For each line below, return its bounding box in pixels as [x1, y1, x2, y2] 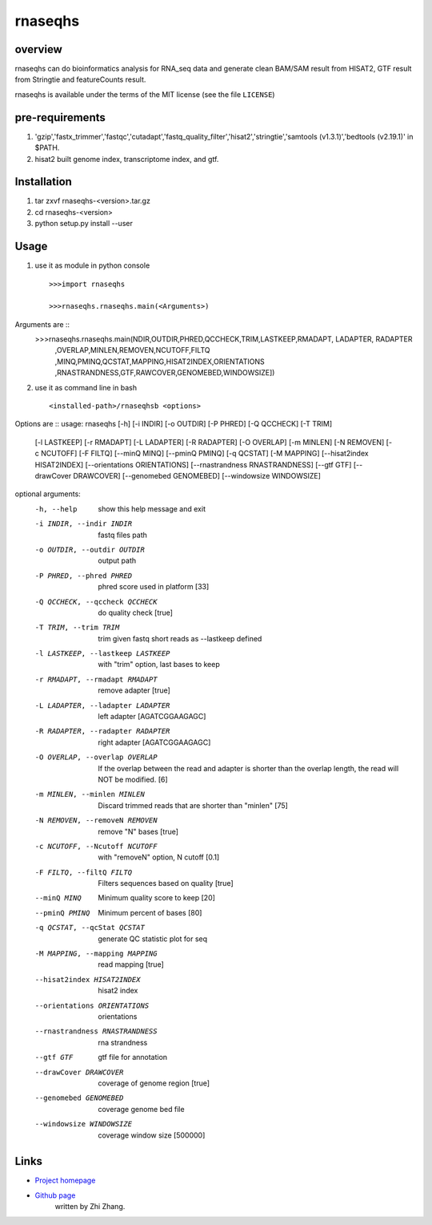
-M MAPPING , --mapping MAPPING [34, 949, 158, 958]
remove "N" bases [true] [98, 827, 179, 836]
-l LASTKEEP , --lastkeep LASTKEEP [34, 649, 170, 658]
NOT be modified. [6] [98, 774, 168, 784]
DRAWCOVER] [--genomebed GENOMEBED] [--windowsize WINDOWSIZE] [73, 471, 322, 480]
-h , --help [34, 504, 78, 513]
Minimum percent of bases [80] [98, 908, 202, 917]
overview [14, 42, 63, 56]
